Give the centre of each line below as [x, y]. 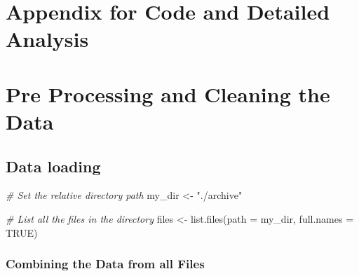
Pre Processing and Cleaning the [168, 94]
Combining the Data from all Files [105, 264]
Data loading [53, 166]
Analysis [47, 39]
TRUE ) [22, 232]
